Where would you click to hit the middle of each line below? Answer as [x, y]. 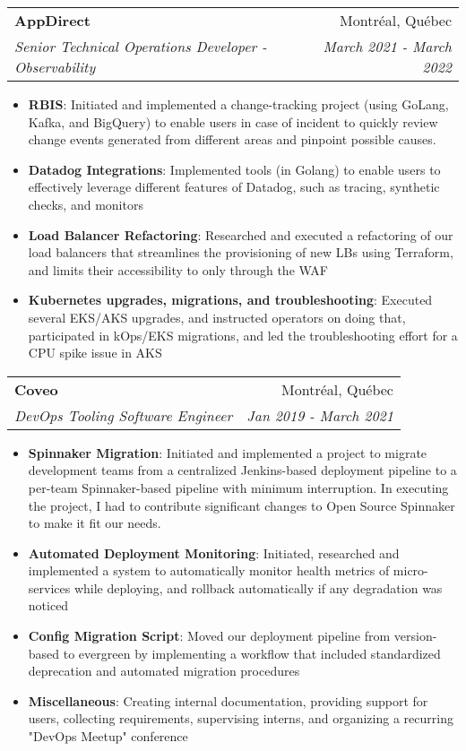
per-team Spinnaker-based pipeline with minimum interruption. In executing [238, 487]
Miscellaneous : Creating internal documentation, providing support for [228, 700]
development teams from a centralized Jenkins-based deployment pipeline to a [242, 470]
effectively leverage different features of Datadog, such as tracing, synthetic [234, 187]
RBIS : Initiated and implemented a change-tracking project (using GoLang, [238, 104]
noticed [48, 605]
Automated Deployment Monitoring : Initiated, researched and [214, 552]
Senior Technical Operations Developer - [141, 46]
